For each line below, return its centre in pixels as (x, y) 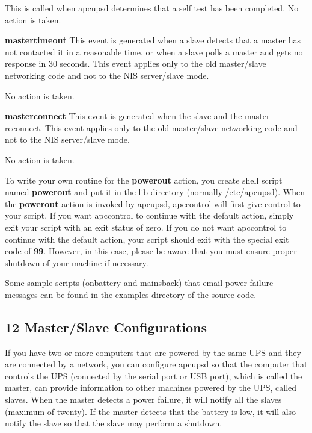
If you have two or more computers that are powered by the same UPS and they (153, 352)
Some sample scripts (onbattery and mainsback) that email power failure (139, 283)
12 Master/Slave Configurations (106, 327)
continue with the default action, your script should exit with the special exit (147, 239)
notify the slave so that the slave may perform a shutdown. (114, 423)
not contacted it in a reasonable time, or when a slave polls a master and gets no (154, 51)
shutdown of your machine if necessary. (77, 262)
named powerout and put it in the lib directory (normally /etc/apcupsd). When (155, 192)
